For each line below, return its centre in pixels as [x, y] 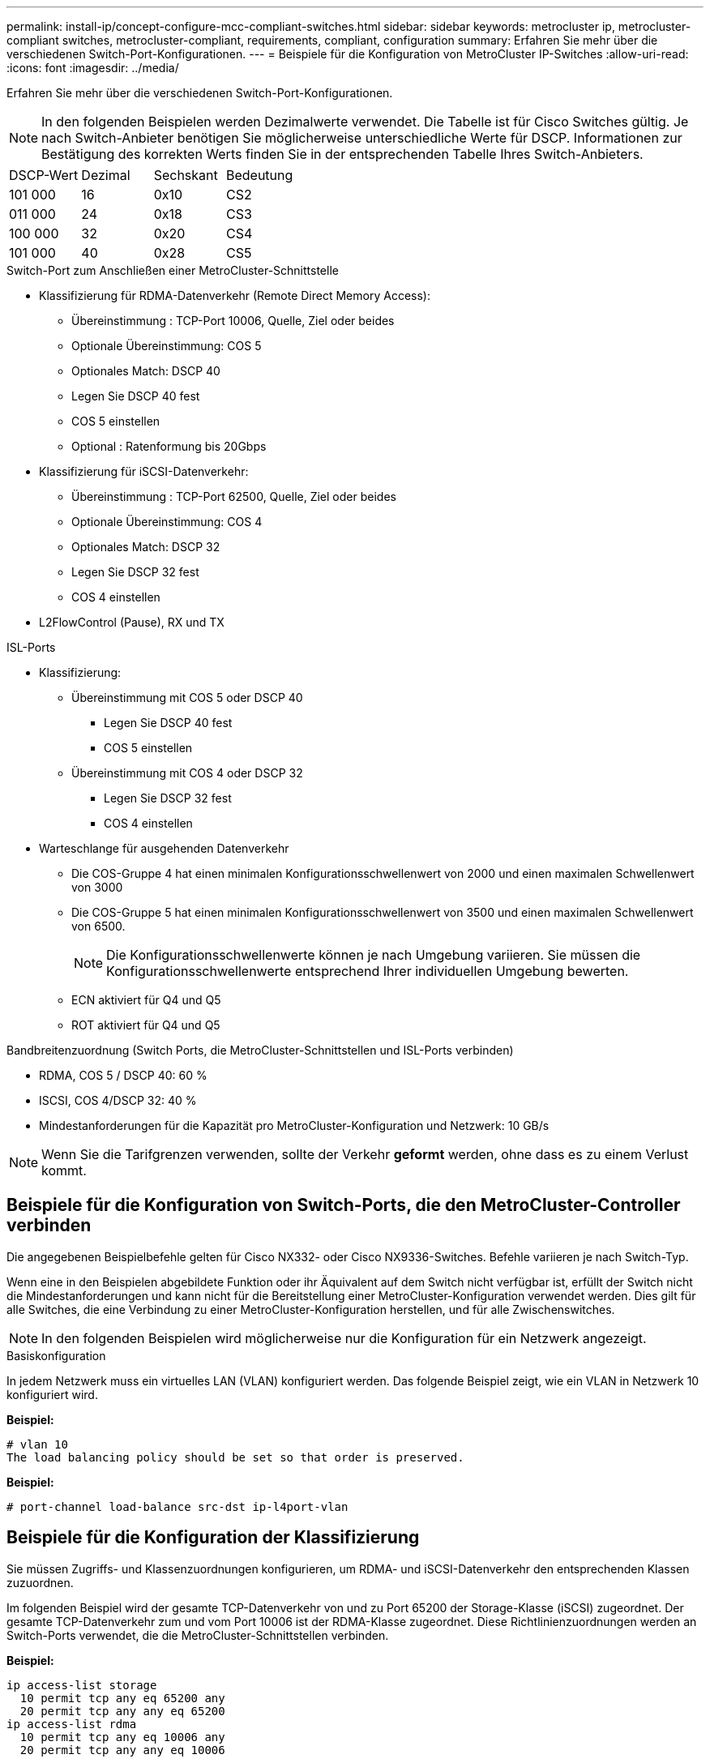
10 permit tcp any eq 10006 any [122, 1737]
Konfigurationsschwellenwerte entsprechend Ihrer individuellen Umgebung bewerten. [368, 971]
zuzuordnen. [40, 1582]
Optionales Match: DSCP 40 [146, 371]
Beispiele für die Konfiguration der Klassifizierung [213, 1538]
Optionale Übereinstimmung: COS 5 [167, 346]
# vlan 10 [37, 1444]
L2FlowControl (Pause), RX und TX [132, 622]
